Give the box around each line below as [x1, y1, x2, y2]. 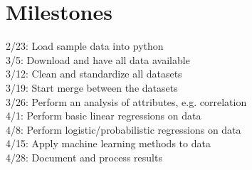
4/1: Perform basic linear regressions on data [6, 108, 201, 123]
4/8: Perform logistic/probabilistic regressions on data [6, 122, 241, 137]
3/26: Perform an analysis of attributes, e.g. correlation [6, 94, 247, 109]
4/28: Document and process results [6, 149, 162, 164]
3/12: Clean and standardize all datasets [6, 66, 182, 81]
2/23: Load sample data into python [6, 38, 164, 53]
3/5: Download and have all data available [6, 52, 190, 67]
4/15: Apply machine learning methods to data [6, 136, 211, 151]
